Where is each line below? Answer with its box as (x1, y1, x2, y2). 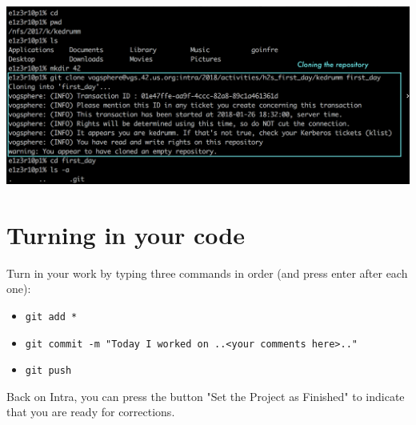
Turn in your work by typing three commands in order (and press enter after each (6, 264, 408, 281)
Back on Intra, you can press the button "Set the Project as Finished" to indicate (6, 387, 405, 404)
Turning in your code (6, 218, 246, 251)
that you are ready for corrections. (6, 403, 175, 420)
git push (25, 365, 72, 377)
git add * (25, 311, 78, 323)
